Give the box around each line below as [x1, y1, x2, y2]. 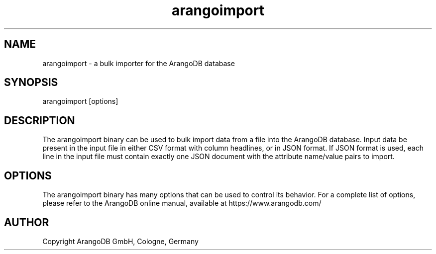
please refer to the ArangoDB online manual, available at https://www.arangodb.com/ [42, 199, 322, 208]
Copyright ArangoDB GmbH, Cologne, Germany [42, 237, 199, 246]
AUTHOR [4, 216, 49, 229]
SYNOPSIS [4, 76, 58, 89]
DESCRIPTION [4, 114, 75, 127]
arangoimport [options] [42, 97, 118, 106]
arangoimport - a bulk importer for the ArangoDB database [42, 59, 235, 68]
